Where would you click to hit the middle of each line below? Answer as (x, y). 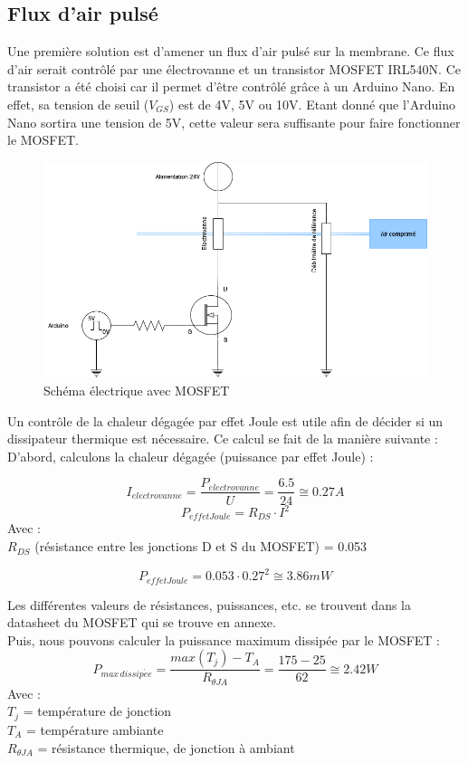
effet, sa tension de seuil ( (78, 104)
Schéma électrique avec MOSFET (137, 391)
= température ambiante (95, 729)
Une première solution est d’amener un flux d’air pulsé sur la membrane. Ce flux (231, 51)
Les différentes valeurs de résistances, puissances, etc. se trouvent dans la (209, 604)
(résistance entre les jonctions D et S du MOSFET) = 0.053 (201, 546)
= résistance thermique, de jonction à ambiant (166, 747)
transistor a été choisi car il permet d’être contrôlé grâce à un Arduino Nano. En (231, 86)
